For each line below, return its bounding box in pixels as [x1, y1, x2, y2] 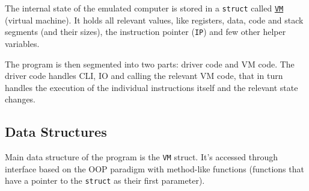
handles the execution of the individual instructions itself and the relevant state [5, 81, 298, 93]
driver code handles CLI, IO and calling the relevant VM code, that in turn [5, 69, 283, 82]
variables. [5, 37, 40, 49]
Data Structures [5, 122, 107, 141]
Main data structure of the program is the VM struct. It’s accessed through [5, 151, 278, 163]
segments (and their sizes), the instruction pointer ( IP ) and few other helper [5, 25, 286, 38]
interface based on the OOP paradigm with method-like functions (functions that [5, 162, 304, 175]
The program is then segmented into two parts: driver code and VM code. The [5, 57, 295, 70]
